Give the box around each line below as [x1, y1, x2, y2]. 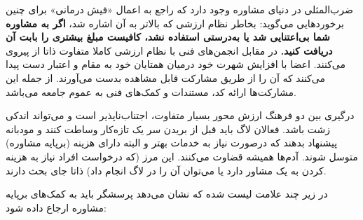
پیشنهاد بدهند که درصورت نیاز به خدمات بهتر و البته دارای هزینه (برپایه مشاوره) [6, 135, 338, 150]
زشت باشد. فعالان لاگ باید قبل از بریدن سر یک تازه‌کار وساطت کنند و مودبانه [6, 121, 331, 136]
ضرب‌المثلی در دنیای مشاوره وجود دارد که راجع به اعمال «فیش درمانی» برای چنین [6, 2, 353, 16]
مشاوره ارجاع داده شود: [6, 200, 107, 214]
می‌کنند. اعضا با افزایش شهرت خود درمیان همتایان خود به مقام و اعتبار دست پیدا [6, 57, 346, 71]
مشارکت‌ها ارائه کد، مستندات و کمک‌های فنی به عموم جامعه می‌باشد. [6, 84, 297, 99]
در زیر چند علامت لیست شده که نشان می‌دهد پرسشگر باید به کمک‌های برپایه [6, 186, 328, 201]
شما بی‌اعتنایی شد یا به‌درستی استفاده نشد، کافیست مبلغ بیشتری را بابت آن [6, 29, 330, 44]
